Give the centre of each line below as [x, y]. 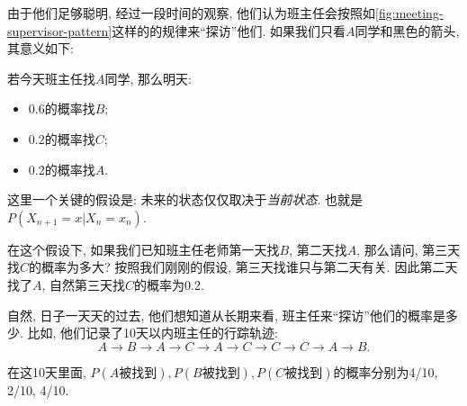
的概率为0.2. [169, 284]
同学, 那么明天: [148, 78]
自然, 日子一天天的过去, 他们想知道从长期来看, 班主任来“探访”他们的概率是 [226, 315]
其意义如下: [40, 48]
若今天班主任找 [51, 78]
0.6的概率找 [62, 108]
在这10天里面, [47, 371]
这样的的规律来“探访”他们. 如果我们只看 [229, 30]
